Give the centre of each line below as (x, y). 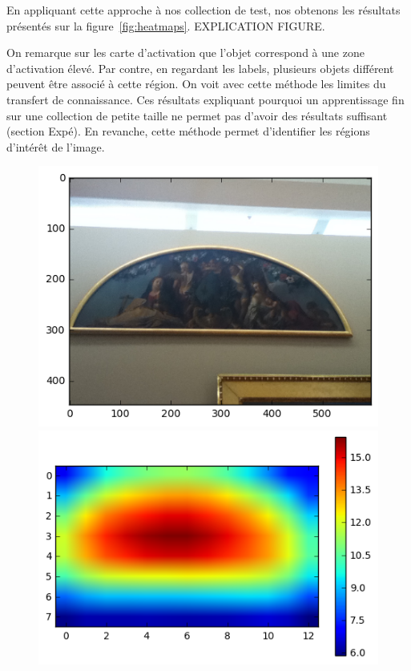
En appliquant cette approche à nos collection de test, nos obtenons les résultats (203, 10)
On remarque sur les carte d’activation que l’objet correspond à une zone (185, 53)
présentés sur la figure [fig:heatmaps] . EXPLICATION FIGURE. (166, 25)
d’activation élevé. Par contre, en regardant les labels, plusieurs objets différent (200, 68)
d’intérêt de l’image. (56, 146)
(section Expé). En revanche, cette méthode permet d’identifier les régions (188, 131)
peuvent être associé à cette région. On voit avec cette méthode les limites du (196, 84)
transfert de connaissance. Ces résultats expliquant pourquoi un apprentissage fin (205, 99)
